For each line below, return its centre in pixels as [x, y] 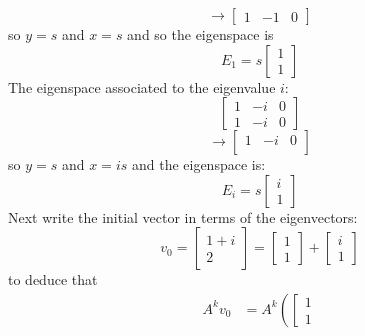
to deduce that [53, 279]
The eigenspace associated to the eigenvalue [142, 86]
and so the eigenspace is [200, 34]
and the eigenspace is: [198, 164]
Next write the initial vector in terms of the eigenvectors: [183, 216]
